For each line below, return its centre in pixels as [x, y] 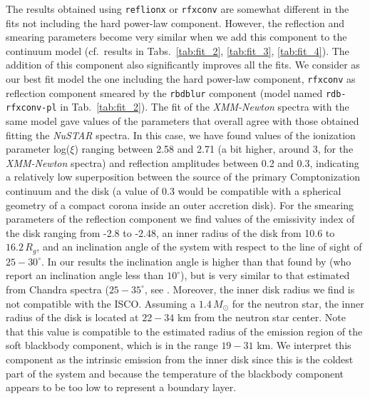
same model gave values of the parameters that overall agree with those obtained [183, 121]
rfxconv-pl [31, 108]
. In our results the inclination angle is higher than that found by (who [196, 261]
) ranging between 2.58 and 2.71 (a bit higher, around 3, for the [214, 149]
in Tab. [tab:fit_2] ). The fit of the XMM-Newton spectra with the [205, 107]
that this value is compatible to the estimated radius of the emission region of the [184, 331]
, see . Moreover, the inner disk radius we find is [250, 289]
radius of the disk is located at [72, 317]
